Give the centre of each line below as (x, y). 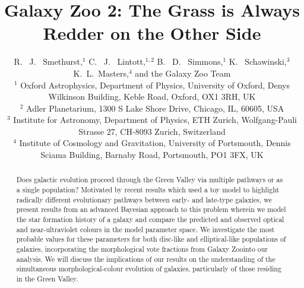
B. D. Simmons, (190, 61)
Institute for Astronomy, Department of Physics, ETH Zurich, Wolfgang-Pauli (155, 120)
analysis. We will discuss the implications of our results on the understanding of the (146, 259)
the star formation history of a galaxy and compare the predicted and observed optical (150, 219)
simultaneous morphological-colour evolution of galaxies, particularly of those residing (149, 269)
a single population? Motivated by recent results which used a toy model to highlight (148, 190)
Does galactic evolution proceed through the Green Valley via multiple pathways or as (150, 180)
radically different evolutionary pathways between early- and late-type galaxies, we (144, 199)
